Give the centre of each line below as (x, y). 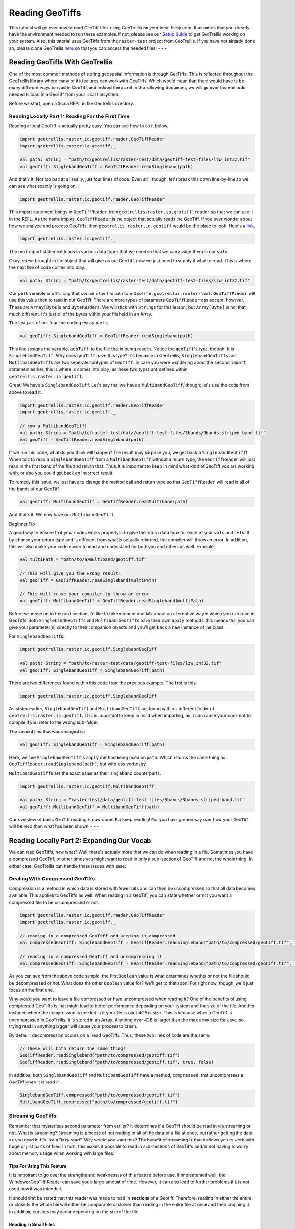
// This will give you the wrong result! (70, 573)
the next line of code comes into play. (47, 267)
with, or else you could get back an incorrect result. (61, 473)
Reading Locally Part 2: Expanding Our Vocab (80, 840)
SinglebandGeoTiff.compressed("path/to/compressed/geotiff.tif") (100, 1095)
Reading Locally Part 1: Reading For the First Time (69, 116)
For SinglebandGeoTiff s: (37, 636)
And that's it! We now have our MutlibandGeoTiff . (62, 515)
